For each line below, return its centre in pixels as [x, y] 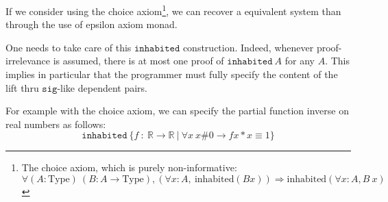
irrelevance [28, 61]
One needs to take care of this [69, 47]
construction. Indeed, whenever [248, 47]
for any [300, 61]
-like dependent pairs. [102, 87]
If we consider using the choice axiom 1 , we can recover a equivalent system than [173, 10]
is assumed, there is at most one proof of [138, 61]
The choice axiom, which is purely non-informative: [129, 167]
